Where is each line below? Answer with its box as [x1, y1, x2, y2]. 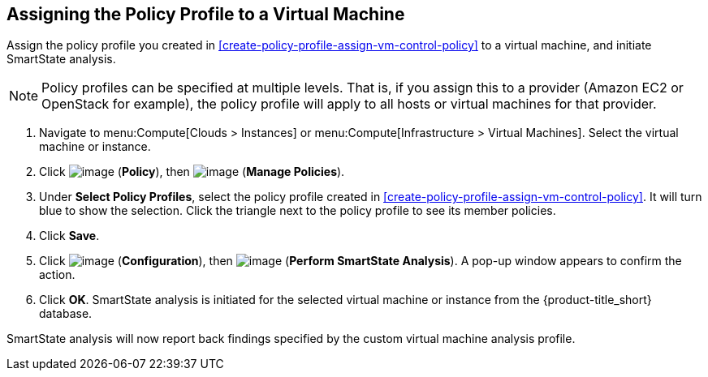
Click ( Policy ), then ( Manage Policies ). [39, 165, 345, 179]
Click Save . [39, 229, 100, 243]
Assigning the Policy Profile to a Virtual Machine [6, 4, 405, 24]
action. [39, 268, 76, 282]
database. [39, 306, 93, 321]
